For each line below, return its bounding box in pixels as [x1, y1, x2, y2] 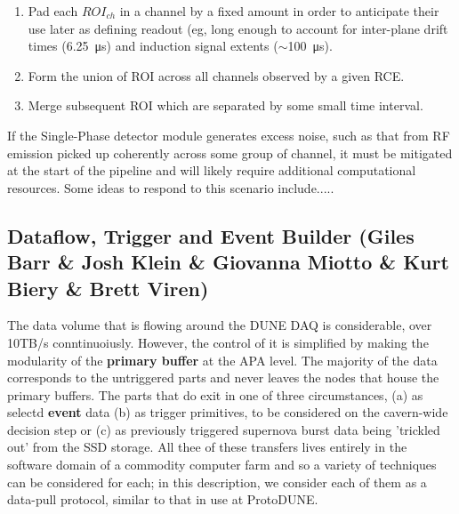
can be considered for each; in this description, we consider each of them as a [7, 472, 427, 491]
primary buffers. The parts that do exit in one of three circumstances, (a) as [7, 385, 423, 404]
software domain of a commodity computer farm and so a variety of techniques [7, 455, 437, 474]
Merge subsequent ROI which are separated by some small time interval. [28, 96, 423, 115]
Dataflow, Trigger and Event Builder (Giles [7, 221, 415, 249]
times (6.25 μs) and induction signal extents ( [28, 36, 278, 55]
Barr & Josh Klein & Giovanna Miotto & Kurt [7, 248, 449, 276]
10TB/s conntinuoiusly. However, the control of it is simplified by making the [7, 333, 429, 351]
